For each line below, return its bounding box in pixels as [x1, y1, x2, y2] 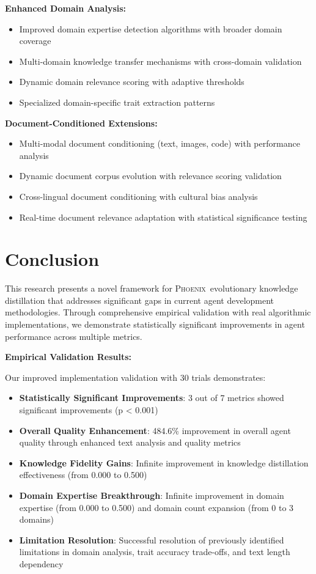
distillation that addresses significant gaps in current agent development [5, 293, 274, 306]
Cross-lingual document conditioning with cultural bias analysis [19, 189, 258, 202]
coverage [19, 34, 51, 47]
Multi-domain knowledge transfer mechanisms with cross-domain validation [19, 54, 302, 67]
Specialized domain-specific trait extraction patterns [19, 95, 215, 108]
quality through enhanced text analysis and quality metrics [19, 436, 241, 449]
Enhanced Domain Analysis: [5, 2, 127, 14]
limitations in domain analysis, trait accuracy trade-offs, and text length [19, 545, 290, 558]
